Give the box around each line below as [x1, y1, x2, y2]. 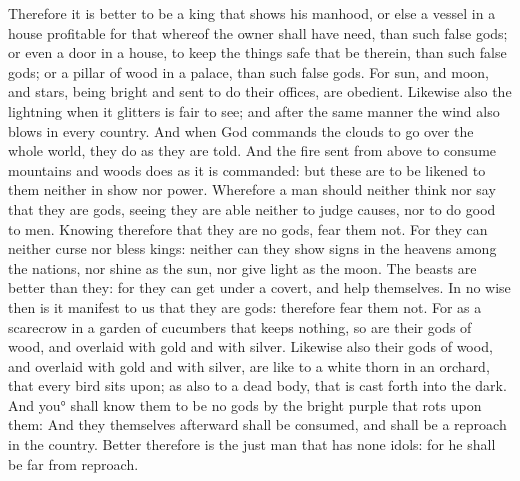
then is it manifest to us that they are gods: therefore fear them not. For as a [8, 296, 482, 317]
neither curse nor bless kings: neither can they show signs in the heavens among [8, 238, 497, 259]
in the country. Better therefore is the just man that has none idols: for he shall [8, 434, 496, 455]
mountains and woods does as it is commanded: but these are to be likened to [8, 159, 486, 180]
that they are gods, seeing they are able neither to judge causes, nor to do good [8, 198, 496, 219]
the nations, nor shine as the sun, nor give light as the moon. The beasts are [8, 257, 477, 278]
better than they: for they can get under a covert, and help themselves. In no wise [8, 277, 511, 298]
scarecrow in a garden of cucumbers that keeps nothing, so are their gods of [8, 316, 472, 337]
